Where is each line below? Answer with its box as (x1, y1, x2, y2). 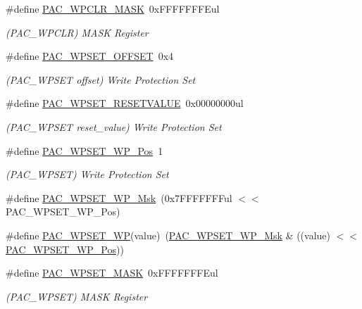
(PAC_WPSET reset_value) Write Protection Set (6, 119, 222, 134)
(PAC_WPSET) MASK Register (6, 289, 148, 303)
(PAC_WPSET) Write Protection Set (6, 167, 169, 182)
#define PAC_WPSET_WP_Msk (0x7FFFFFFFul (6, 190, 232, 205)
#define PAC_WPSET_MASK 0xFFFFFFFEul (6, 265, 218, 280)
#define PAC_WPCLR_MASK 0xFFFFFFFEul (6, 1, 220, 15)
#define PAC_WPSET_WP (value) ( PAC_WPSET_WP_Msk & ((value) (6, 227, 331, 242)
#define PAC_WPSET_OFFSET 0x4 (6, 49, 174, 63)
